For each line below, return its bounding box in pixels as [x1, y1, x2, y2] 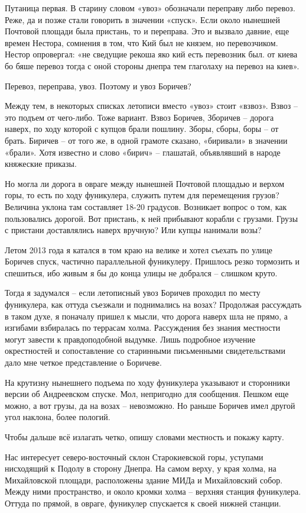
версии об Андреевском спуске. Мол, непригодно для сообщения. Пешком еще [5, 388, 289, 400]
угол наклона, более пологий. [5, 411, 110, 423]
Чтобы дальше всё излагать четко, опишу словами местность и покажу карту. [5, 431, 284, 443]
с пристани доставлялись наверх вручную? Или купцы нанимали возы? [5, 224, 262, 236]
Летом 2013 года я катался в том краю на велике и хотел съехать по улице [5, 243, 272, 256]
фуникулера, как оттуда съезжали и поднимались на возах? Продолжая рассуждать [5, 298, 302, 311]
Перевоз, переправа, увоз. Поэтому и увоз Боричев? [5, 79, 191, 92]
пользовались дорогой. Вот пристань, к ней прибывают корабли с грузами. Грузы [5, 212, 298, 224]
